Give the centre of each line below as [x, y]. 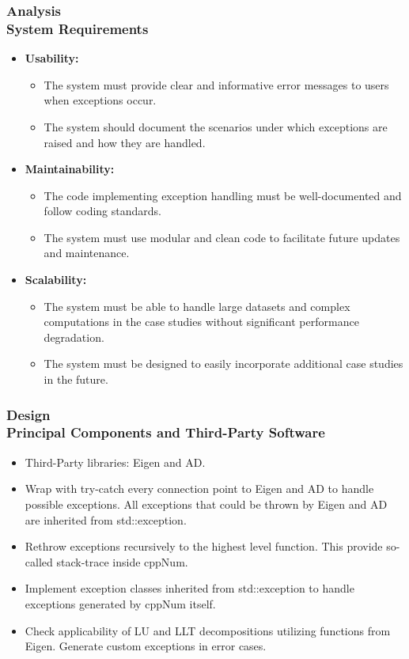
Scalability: [56, 280]
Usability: [52, 58]
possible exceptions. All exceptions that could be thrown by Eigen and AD [206, 504]
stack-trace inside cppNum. [122, 561]
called [39, 561]
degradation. [74, 337]
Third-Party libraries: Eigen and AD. [115, 462]
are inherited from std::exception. [106, 519]
